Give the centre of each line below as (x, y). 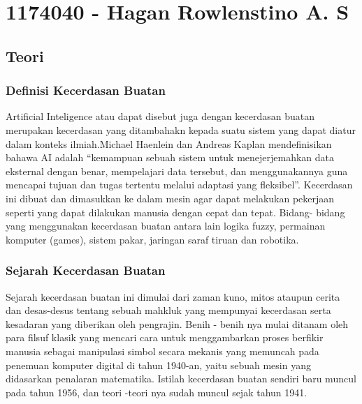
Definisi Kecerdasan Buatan (86, 90)
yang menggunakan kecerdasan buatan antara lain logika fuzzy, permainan (166, 226)
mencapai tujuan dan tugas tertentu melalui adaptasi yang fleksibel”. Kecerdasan (179, 185)
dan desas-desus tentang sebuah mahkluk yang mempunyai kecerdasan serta (168, 310)
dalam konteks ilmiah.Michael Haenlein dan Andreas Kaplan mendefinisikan (169, 143)
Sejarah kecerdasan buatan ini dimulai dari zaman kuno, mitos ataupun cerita (173, 296)
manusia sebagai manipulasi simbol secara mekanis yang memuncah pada (162, 351)
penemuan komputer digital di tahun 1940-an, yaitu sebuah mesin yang (158, 365)
